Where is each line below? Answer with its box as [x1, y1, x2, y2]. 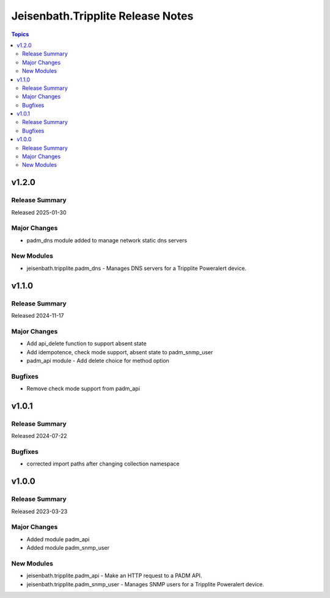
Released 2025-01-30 [11, 208, 67, 216]
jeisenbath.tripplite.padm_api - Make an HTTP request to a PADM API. [26, 572, 202, 580]
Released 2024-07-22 [11, 432, 67, 440]
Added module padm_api [26, 535, 90, 543]
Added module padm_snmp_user [26, 544, 110, 552]
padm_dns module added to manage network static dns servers [26, 236, 188, 244]
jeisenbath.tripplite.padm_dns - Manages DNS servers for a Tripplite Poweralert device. [26, 264, 247, 272]
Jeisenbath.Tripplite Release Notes [11, 9, 194, 23]
